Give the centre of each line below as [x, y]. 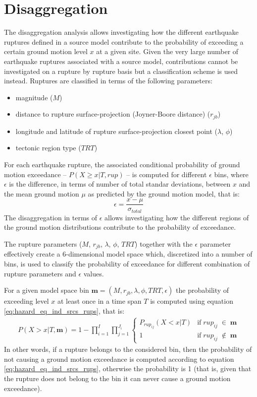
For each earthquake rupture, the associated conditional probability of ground [122, 164]
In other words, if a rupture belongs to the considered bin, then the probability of [128, 349]
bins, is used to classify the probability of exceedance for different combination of [127, 264]
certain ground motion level [46, 51]
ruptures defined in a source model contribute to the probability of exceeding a [124, 41]
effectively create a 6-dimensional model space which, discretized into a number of [128, 254]
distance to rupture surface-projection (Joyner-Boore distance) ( [113, 114]
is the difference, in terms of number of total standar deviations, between [120, 184]
